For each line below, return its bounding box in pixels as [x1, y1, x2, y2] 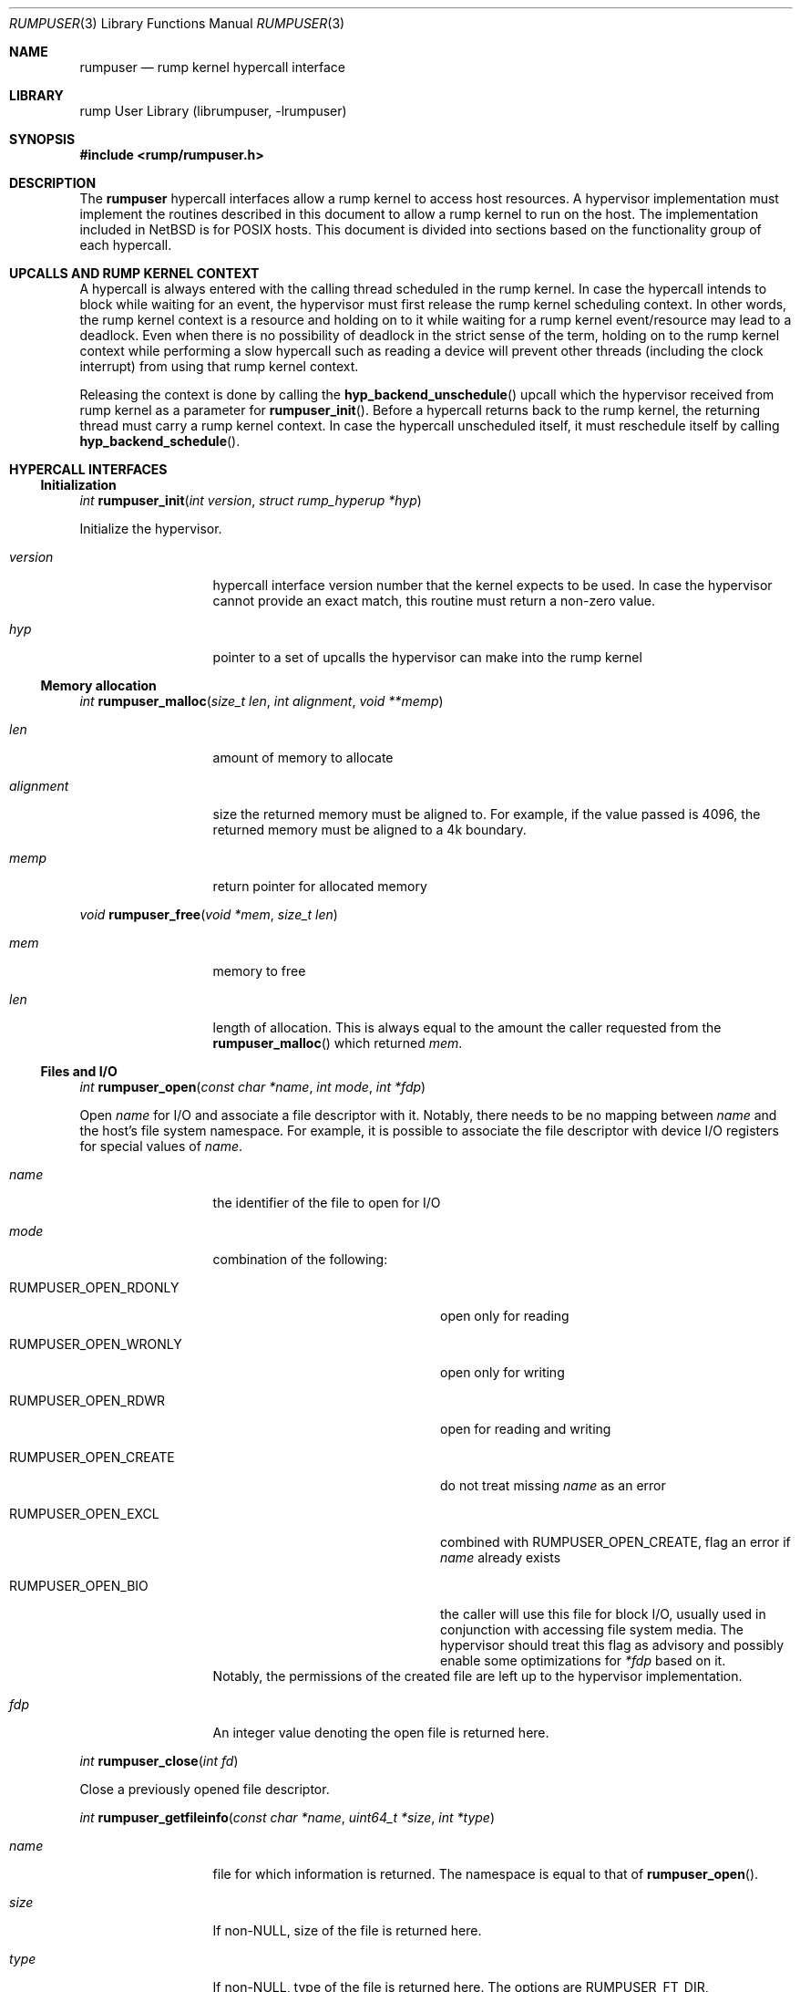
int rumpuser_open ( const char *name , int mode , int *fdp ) [79, 1079, 426, 1095]
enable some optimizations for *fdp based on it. [440, 1653, 726, 1668]
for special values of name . [79, 1138, 243, 1154]
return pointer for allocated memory [212, 878, 427, 894]
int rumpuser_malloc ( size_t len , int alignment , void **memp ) [79, 693, 444, 709]
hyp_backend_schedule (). [79, 433, 241, 449]
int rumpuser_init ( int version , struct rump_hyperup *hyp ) [79, 493, 422, 508]
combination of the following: [212, 1251, 388, 1267]
